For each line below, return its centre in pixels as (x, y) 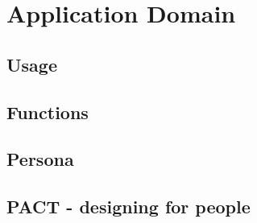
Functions (48, 111)
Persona (40, 159)
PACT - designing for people (128, 206)
